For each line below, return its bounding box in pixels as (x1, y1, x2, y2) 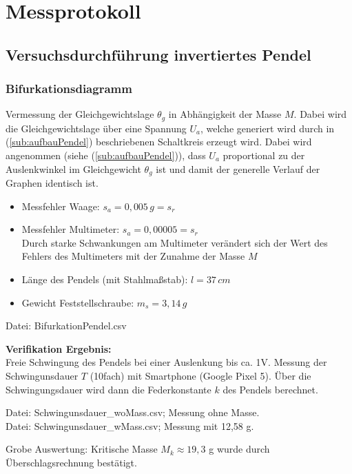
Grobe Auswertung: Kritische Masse (6, 442, 158, 456)
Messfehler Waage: (21, 198, 100, 213)
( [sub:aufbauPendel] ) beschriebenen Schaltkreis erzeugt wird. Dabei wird (6, 134, 312, 149)
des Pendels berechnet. (222, 382, 318, 396)
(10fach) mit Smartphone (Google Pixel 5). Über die (90, 369, 311, 382)
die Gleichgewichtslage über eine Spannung (6, 121, 187, 135)
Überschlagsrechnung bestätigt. (6, 455, 137, 469)
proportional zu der (222, 148, 305, 163)
